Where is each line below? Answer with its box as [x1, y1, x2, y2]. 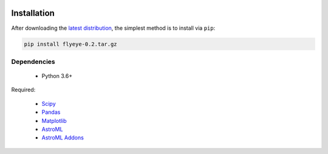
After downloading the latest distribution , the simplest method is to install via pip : [11, 24, 216, 32]
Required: [11, 86, 36, 94]
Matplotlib [41, 117, 67, 124]
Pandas [41, 108, 61, 116]
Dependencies [11, 57, 56, 66]
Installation [11, 8, 55, 18]
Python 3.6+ [41, 72, 73, 80]
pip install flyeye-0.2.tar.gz [24, 40, 118, 47]
